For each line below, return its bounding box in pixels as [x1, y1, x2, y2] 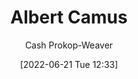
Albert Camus [10, 6, 128, 29]
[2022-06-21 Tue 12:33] [19, 58, 119, 70]
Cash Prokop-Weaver [24, 39, 114, 51]
